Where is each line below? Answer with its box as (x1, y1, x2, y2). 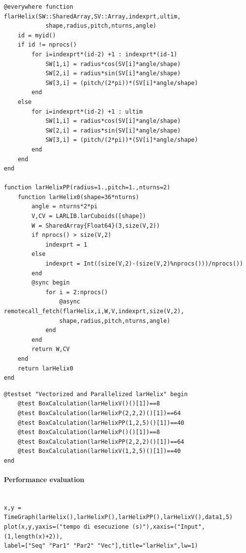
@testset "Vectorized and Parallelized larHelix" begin (4, 390, 188, 398)
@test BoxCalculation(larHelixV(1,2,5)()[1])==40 (17, 448, 181, 455)
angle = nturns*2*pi (31, 203, 98, 210)
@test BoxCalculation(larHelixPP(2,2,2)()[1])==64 (17, 438, 184, 445)
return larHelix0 (17, 365, 74, 372)
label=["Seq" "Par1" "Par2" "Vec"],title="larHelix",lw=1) (4, 542, 198, 550)
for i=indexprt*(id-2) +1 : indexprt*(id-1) (31, 50, 177, 58)
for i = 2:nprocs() (45, 288, 108, 296)
